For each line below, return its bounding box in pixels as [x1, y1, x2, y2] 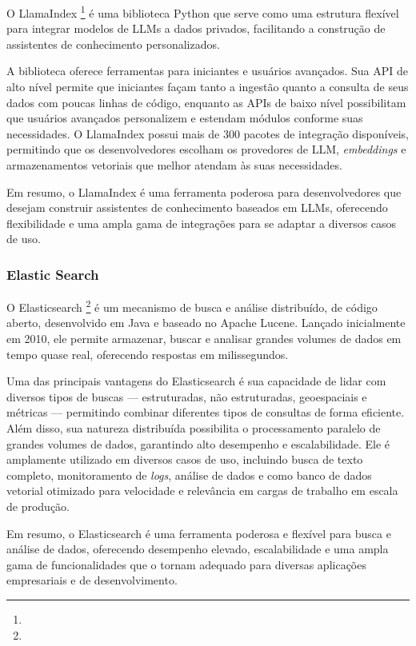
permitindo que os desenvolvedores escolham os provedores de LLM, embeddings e [6, 141, 406, 158]
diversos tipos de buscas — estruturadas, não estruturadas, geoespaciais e [6, 388, 367, 405]
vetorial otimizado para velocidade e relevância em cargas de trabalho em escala [6, 482, 398, 499]
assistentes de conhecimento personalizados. [6, 35, 220, 52]
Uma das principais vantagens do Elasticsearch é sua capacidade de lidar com [6, 373, 386, 389]
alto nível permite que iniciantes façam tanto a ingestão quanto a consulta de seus [6, 78, 409, 95]
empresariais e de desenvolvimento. [6, 572, 178, 588]
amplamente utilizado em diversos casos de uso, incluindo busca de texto [6, 451, 363, 468]
